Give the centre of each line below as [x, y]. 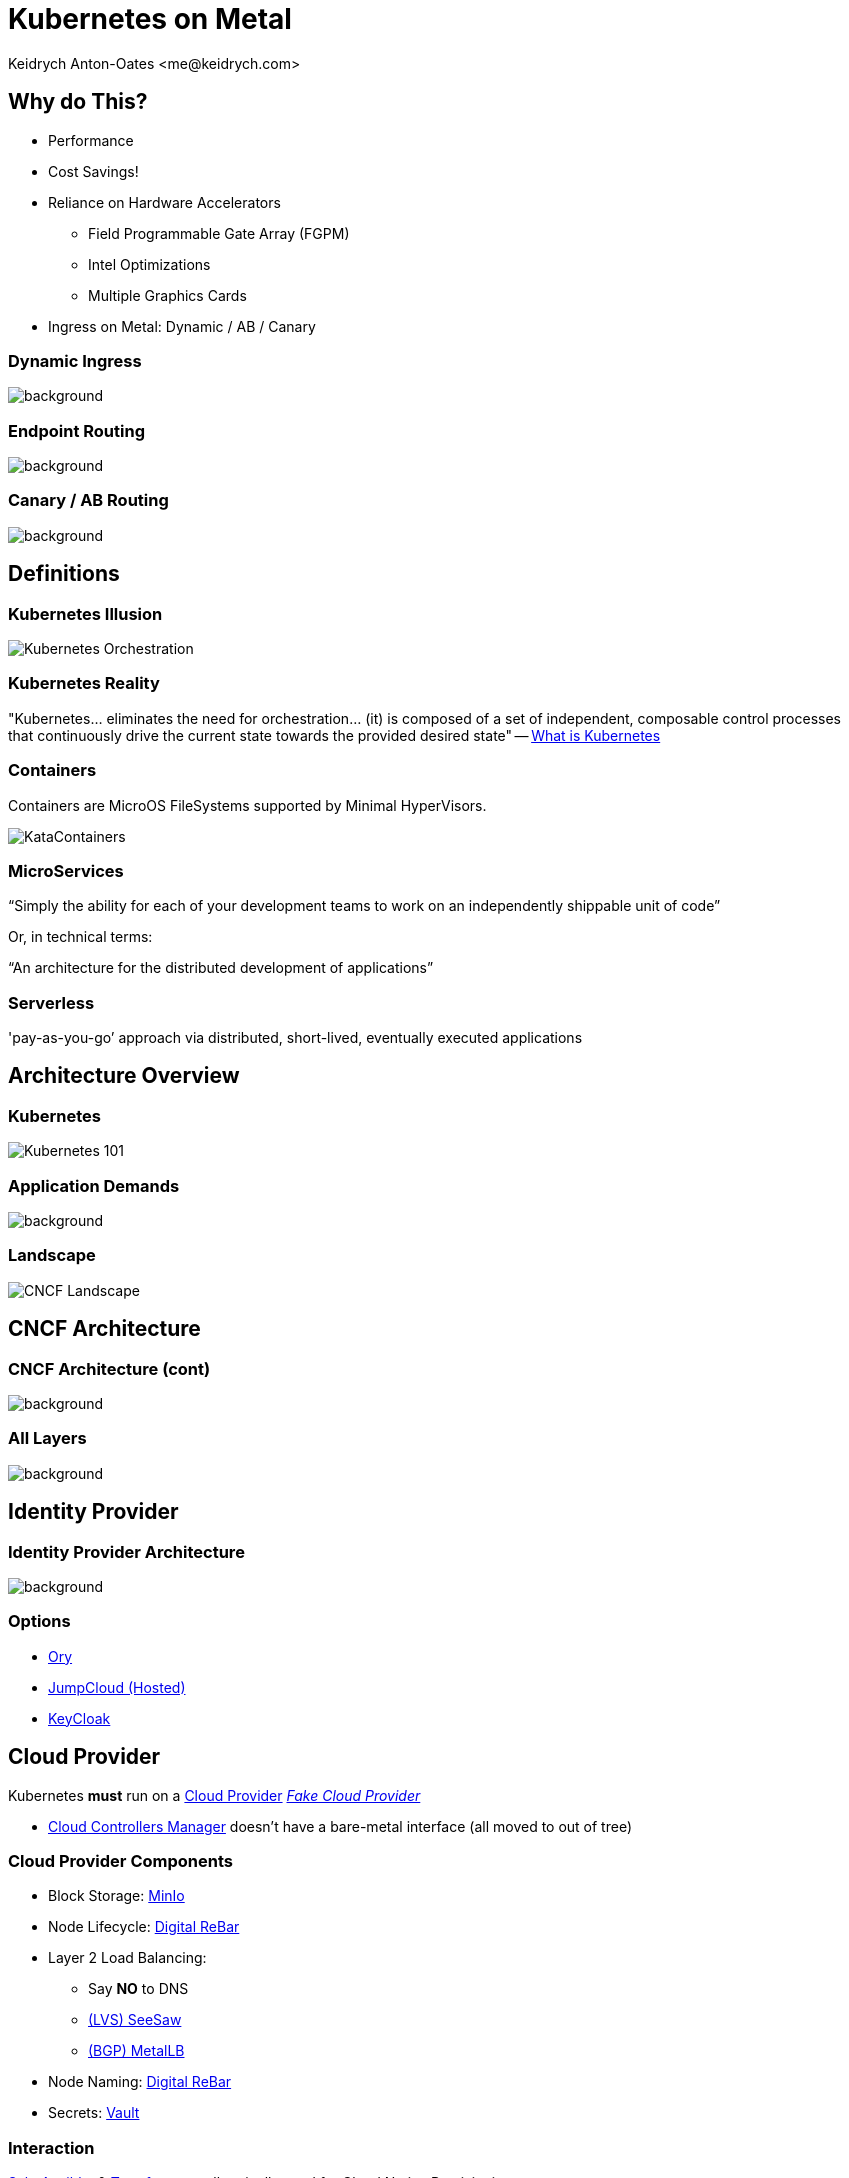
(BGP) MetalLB [136, 2051]
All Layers [47, 1438]
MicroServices [66, 870]
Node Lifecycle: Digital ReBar [144, 1927]
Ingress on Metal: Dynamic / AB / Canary [182, 326]
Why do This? [78, 102]
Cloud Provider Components [120, 1860]
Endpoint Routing [76, 430]
